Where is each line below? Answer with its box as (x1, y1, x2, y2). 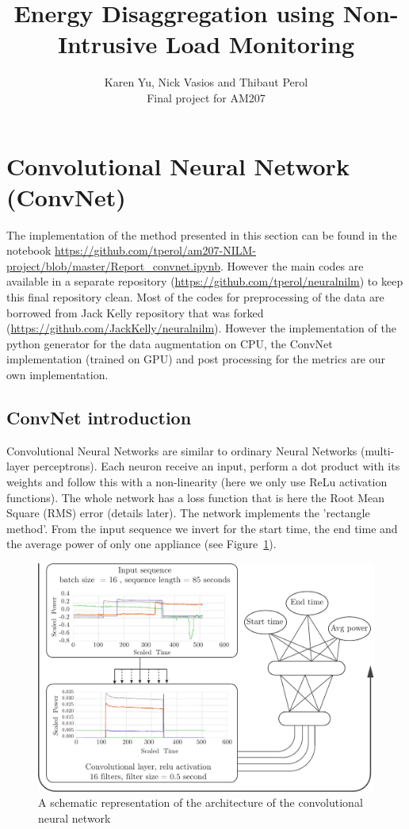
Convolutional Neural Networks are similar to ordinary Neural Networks (6, 442, 357, 459)
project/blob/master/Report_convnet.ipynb (6, 257, 220, 274)
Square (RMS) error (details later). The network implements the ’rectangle (6, 505, 370, 521)
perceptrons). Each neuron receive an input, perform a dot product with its (32, 458, 400, 474)
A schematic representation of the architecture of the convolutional (38, 794, 363, 811)
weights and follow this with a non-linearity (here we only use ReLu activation (6, 473, 388, 489)
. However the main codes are (220, 257, 364, 274)
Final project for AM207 (147, 89, 266, 106)
